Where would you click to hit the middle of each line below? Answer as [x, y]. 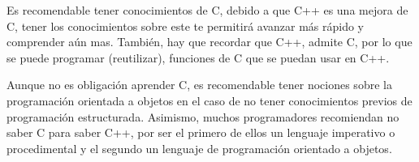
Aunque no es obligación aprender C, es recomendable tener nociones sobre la [199, 85]
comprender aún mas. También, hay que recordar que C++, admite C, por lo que [209, 42]
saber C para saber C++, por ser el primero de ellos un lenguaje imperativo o [201, 132]
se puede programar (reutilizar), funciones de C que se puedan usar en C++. [198, 57]
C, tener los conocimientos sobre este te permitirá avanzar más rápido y [186, 26]
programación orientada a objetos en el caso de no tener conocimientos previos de [209, 100]
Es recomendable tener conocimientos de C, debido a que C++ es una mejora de [207, 10]
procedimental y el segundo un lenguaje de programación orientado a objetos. [199, 148]
